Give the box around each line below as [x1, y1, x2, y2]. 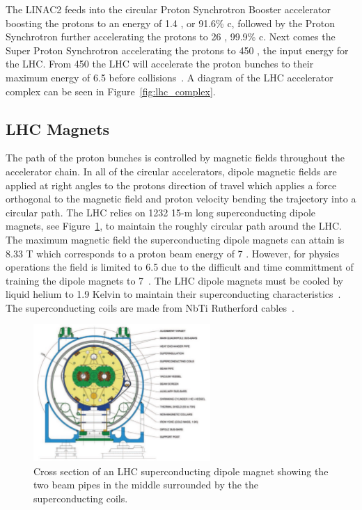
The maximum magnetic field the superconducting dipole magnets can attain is [6, 232, 345, 246]
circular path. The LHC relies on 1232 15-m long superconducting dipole [6, 205, 316, 219]
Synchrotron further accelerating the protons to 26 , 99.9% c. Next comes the [6, 29, 336, 44]
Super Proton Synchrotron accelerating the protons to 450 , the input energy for [6, 42, 349, 57]
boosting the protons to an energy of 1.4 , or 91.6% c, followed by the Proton [6, 15, 336, 30]
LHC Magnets [6, 118, 110, 139]
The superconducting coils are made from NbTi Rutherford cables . [6, 300, 294, 314]
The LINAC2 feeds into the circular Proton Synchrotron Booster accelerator [6, 2, 331, 16]
